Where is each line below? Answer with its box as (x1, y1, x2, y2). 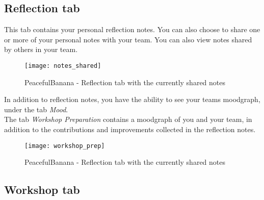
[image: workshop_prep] (24, 142, 105, 149)
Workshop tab (4, 182, 80, 197)
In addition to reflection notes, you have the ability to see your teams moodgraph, (4, 94, 260, 105)
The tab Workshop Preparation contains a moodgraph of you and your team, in (4, 114, 252, 124)
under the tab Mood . (4, 104, 68, 114)
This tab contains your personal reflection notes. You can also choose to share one (4, 24, 260, 35)
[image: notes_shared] (24, 62, 101, 69)
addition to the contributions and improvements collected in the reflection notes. (4, 124, 256, 135)
